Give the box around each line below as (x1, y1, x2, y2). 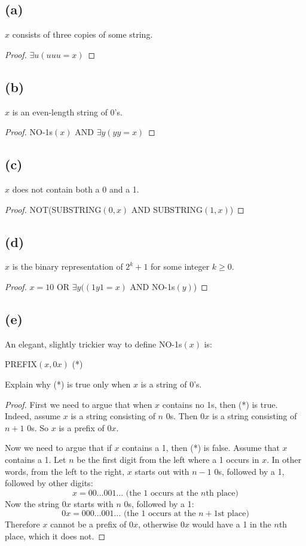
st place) (218, 510, 249, 518)
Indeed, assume (5, 410, 61, 422)
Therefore (5, 518, 40, 530)
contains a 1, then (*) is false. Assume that (122, 441, 280, 454)
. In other (267, 453, 302, 465)
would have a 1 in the (192, 518, 271, 530)
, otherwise (138, 518, 178, 530)
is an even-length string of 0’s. (12, 105, 123, 118)
